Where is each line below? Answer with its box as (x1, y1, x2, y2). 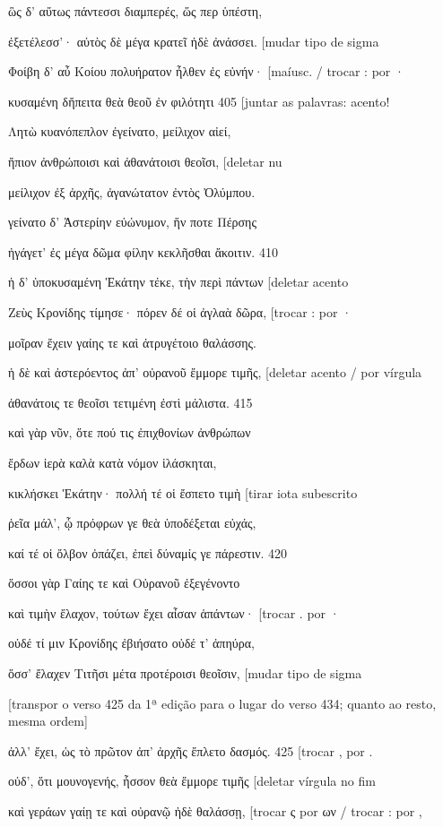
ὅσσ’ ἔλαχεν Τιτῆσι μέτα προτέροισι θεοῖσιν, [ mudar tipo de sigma (8, 664, 362, 683)
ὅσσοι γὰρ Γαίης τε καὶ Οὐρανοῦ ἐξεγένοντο (8, 573, 240, 592)
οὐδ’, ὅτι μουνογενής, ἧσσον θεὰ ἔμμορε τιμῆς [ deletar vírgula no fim (8, 771, 376, 790)
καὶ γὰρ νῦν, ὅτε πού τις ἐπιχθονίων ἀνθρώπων (8, 423, 251, 442)
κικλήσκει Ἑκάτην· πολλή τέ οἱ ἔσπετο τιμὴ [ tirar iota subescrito (8, 483, 358, 502)
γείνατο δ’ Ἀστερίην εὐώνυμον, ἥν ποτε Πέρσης (8, 212, 256, 231)
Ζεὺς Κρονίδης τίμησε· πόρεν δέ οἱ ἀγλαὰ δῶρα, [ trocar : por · (8, 302, 352, 321)
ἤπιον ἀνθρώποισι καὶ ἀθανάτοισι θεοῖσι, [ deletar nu (8, 151, 282, 170)
